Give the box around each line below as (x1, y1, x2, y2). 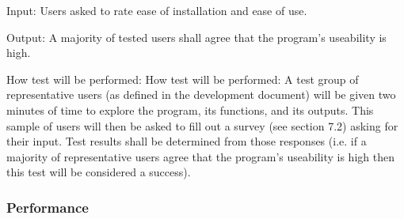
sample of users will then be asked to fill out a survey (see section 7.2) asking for (6, 117, 398, 134)
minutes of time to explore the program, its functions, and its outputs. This (6, 101, 374, 118)
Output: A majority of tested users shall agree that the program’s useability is (6, 28, 387, 45)
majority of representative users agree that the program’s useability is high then (6, 148, 394, 164)
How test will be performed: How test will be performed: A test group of (6, 70, 359, 87)
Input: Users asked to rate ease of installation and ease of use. (6, 2, 307, 18)
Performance (6, 197, 89, 217)
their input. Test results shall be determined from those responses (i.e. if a (6, 133, 367, 149)
